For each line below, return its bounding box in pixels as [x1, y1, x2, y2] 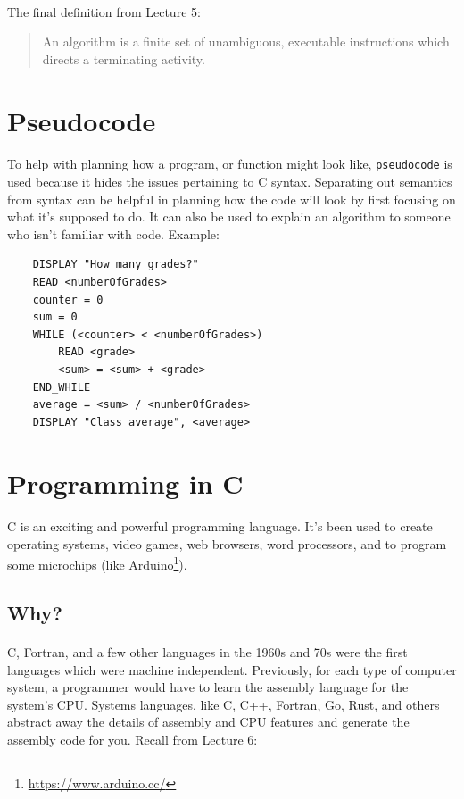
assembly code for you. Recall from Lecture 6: [7, 730, 258, 749]
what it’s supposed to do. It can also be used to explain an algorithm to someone [7, 207, 451, 226]
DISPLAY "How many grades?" [32, 258, 199, 271]
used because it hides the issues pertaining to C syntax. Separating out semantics [7, 172, 452, 190]
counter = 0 [32, 293, 104, 306]
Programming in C [7, 464, 244, 501]
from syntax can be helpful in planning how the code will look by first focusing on [7, 189, 456, 208]
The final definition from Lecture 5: [7, 2, 201, 21]
